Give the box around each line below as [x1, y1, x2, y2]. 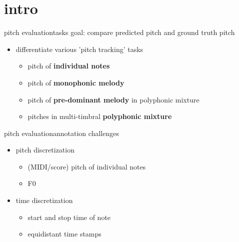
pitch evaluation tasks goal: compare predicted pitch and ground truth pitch [4, 27, 235, 37]
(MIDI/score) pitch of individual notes [27, 161, 146, 171]
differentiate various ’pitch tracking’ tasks [15, 43, 143, 54]
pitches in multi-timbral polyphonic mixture [27, 111, 172, 121]
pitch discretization [15, 144, 74, 155]
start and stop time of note [27, 211, 111, 222]
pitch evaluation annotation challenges [4, 127, 119, 138]
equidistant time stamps [27, 228, 101, 239]
